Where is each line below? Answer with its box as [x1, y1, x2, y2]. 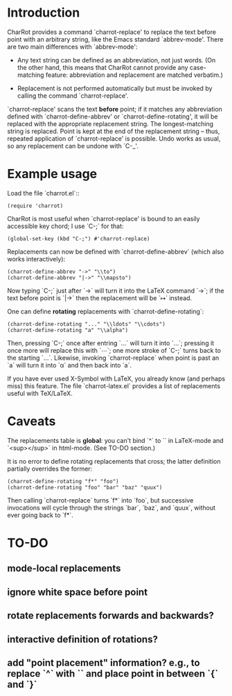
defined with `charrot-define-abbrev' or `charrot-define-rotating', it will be [7, 112, 218, 121]
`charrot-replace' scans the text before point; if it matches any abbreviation [7, 105, 223, 113]
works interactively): [7, 254, 66, 263]
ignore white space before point [7, 586, 148, 598]
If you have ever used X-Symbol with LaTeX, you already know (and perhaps [7, 374, 226, 383]
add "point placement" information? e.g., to [7, 656, 200, 668]
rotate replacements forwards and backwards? [7, 610, 215, 622]
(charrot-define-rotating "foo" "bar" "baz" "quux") [7, 484, 163, 491]
